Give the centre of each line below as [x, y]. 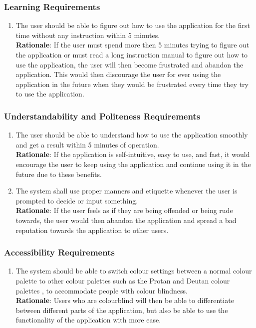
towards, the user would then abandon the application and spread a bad [126, 220]
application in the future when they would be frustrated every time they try [132, 84]
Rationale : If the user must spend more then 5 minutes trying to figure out [132, 45]
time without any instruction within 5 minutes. [88, 35]
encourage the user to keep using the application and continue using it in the [133, 164]
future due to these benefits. [59, 174]
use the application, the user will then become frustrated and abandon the [129, 64]
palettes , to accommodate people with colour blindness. [102, 290]
